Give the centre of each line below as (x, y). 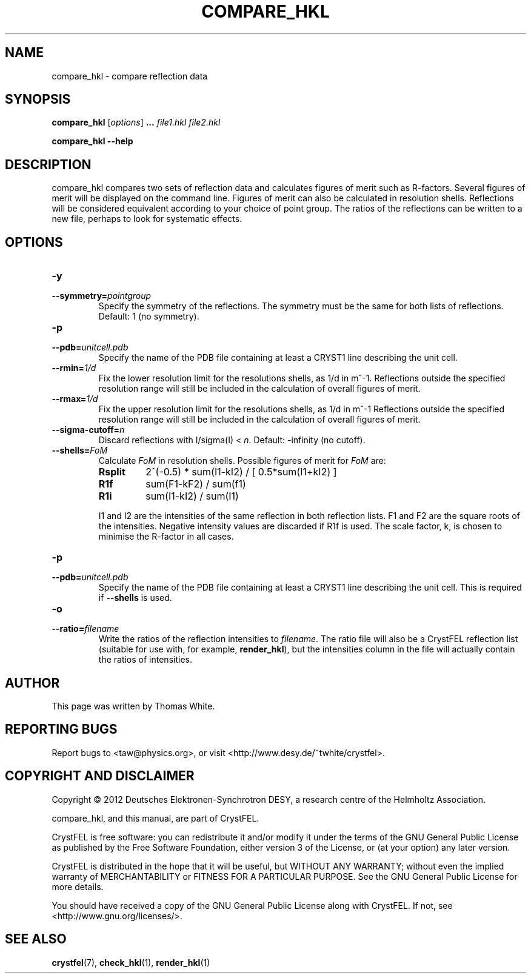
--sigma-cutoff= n (88, 430)
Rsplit (112, 472)
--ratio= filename (85, 629)
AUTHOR (32, 683)
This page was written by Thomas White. (133, 706)
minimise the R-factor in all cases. (166, 537)
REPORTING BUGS (61, 729)
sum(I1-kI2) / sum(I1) (192, 496)
